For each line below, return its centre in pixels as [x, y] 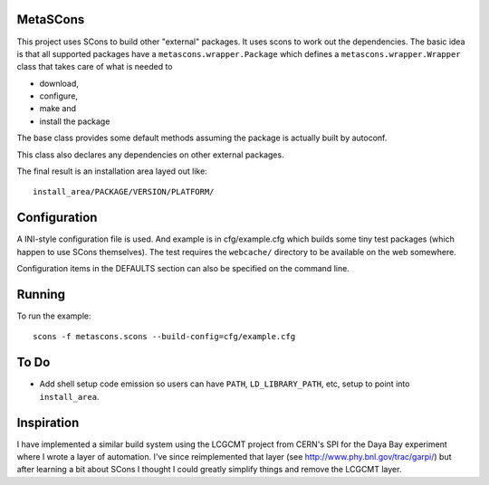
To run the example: [54, 316]
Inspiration [48, 422]
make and [58, 109]
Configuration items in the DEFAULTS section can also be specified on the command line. [183, 269]
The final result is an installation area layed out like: [112, 171]
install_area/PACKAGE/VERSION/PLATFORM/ [124, 192]
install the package [75, 121]
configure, [59, 96]
